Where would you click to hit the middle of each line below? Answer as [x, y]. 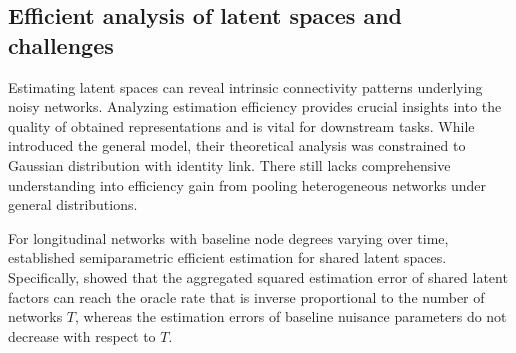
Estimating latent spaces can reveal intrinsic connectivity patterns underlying [245, 86]
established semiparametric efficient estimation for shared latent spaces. [227, 257]
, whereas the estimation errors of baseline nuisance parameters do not [291, 316]
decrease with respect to [82, 335]
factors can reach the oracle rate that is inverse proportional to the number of [246, 296]
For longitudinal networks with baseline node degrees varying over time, [228, 237]
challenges [61, 44]
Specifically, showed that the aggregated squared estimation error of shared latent [258, 276]
